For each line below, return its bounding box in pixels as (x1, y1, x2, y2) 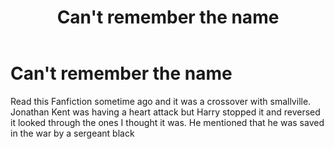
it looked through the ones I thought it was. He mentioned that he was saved (10, 116, 325, 128)
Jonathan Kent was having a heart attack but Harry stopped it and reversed (10, 106, 321, 118)
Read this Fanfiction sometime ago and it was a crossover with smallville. (10, 95, 312, 107)
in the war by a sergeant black (10, 127, 135, 139)
